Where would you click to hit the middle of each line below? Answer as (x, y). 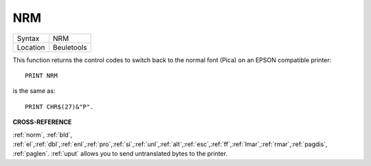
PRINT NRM (41, 75)
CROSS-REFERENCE (42, 122)
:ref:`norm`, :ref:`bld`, (42, 135)
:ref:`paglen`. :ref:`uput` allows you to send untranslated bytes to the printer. (120, 154)
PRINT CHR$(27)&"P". (59, 107)
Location (31, 47)
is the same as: (34, 91)
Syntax (28, 38)
